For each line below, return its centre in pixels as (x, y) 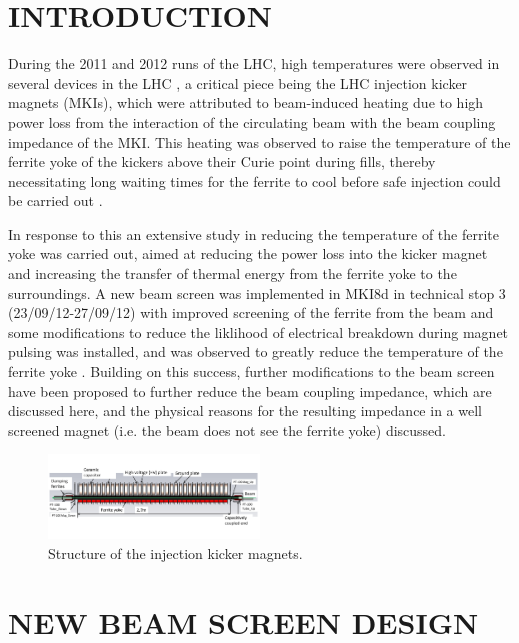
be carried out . (55, 200)
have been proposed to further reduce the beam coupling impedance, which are (250, 390)
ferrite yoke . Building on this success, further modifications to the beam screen (251, 371)
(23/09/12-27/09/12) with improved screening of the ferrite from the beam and (251, 312)
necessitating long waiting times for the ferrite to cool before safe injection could (254, 180)
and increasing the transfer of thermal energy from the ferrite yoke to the (232, 273)
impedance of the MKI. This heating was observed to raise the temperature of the (259, 141)
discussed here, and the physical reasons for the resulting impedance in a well (245, 410)
